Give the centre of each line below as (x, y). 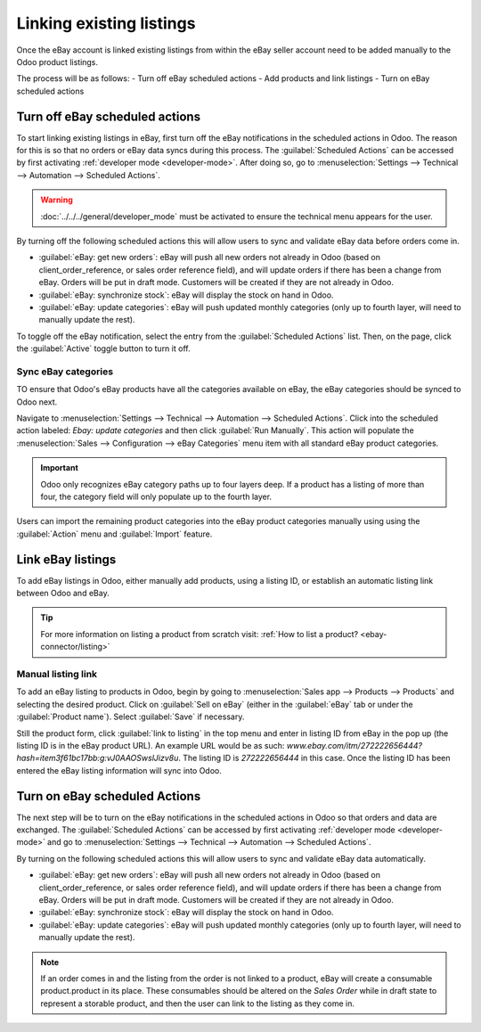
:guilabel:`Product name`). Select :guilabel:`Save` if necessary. (130, 717)
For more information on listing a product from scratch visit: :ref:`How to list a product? (200, 634)
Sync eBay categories (65, 372)
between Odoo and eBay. (63, 594)
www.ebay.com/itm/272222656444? (355, 745)
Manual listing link (57, 674)
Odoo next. (37, 402)
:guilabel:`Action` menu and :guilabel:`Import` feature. (114, 534)
